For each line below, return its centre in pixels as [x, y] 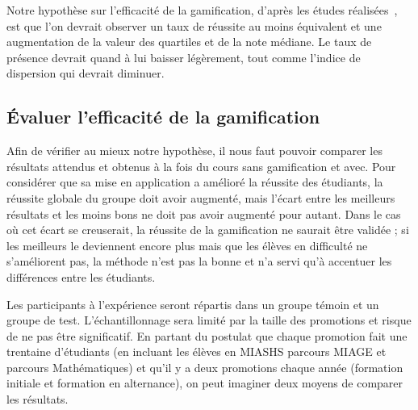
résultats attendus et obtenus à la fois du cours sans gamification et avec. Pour [201, 166]
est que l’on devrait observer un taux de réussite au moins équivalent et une [194, 25]
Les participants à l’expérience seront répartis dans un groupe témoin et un [193, 304]
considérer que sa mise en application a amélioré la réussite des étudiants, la [195, 182]
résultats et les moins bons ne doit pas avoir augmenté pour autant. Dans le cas [204, 213]
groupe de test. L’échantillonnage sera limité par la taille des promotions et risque [209, 320]
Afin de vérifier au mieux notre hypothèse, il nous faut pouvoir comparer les [194, 151]
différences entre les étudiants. [81, 276]
